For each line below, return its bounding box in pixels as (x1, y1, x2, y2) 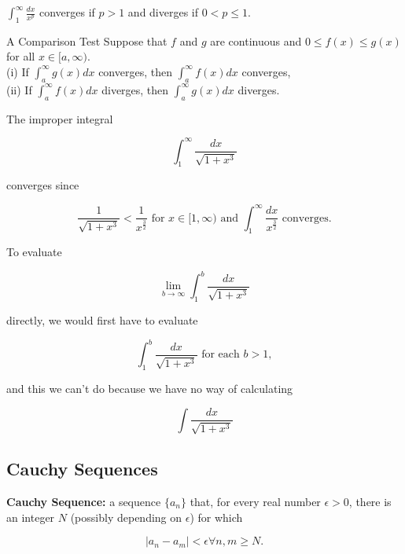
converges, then (98, 63, 172, 79)
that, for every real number (190, 493, 321, 509)
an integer (6, 508, 55, 525)
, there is (348, 493, 392, 509)
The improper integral (6, 110, 113, 127)
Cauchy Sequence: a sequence (6, 493, 161, 509)
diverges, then (101, 81, 169, 97)
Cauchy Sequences (6, 457, 158, 481)
